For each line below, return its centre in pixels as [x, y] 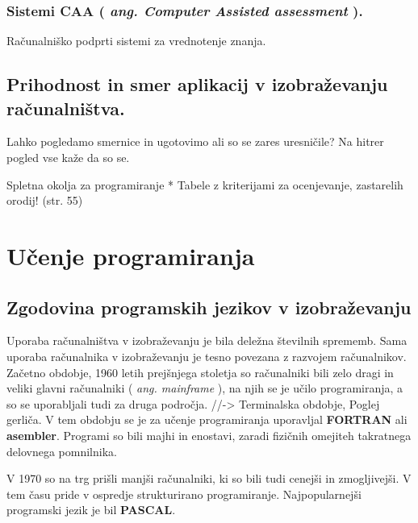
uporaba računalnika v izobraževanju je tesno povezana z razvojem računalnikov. [207, 356]
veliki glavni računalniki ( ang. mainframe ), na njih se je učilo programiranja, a [205, 388]
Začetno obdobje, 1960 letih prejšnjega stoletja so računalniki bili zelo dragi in [200, 372]
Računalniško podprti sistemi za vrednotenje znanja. [136, 41]
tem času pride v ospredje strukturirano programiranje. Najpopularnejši [184, 494]
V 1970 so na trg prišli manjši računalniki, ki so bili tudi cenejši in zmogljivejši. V [209, 478]
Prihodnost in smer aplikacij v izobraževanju [197, 84]
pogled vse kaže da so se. [68, 157]
